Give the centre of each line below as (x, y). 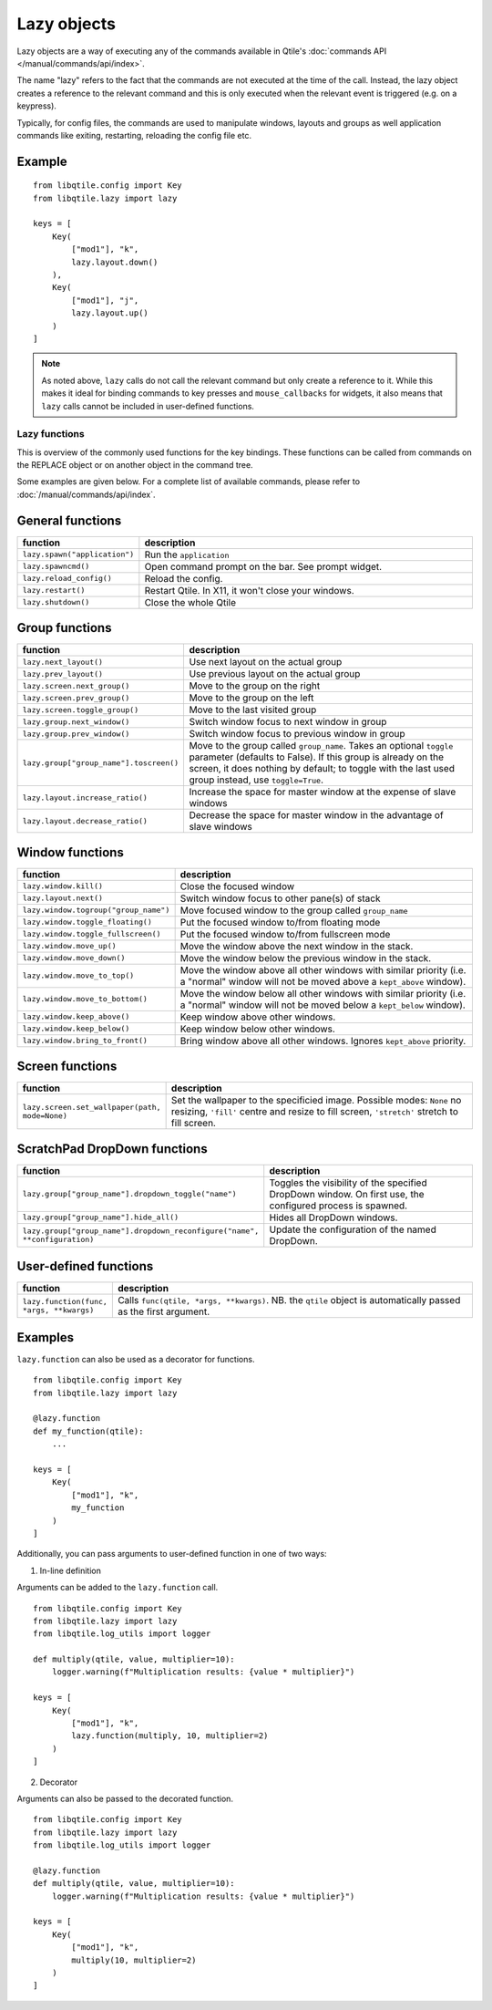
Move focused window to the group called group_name (294, 910)
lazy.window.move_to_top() (78, 976)
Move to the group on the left (251, 698)
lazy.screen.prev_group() (76, 698)
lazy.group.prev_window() (76, 734)
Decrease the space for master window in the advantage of (316, 815)
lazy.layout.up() (110, 313)
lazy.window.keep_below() (76, 1029)
